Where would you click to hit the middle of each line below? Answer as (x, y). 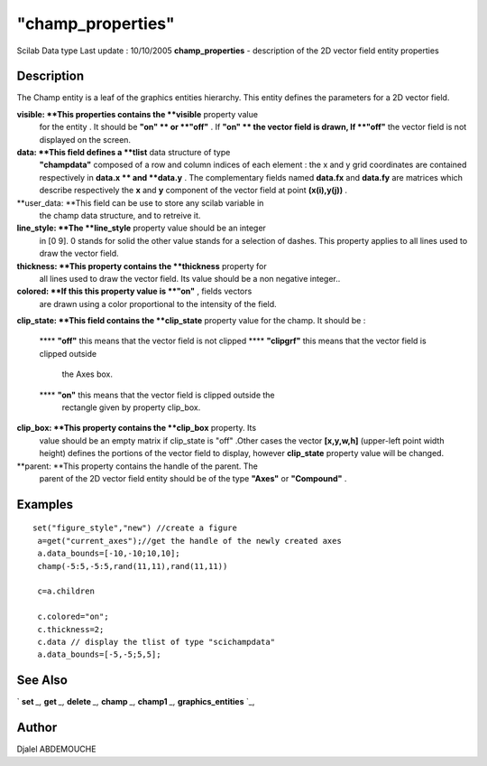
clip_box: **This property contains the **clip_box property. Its (137, 428)
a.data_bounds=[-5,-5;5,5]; (99, 654)
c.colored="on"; (73, 617)
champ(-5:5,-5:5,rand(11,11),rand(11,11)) (133, 566)
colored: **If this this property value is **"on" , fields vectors (134, 291)
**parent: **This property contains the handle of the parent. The (138, 466)
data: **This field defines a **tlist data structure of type (124, 153)
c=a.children (66, 591)
